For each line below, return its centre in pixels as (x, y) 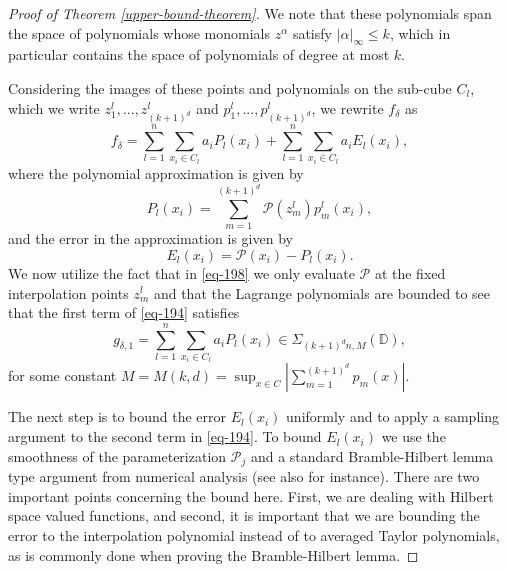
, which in (420, 32)
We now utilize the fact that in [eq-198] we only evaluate (181, 272)
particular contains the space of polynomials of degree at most (199, 54)
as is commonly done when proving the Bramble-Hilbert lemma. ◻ (213, 554)
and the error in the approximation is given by (150, 238)
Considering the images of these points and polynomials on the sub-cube (230, 87)
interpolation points (68, 292)
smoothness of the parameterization (117, 455)
